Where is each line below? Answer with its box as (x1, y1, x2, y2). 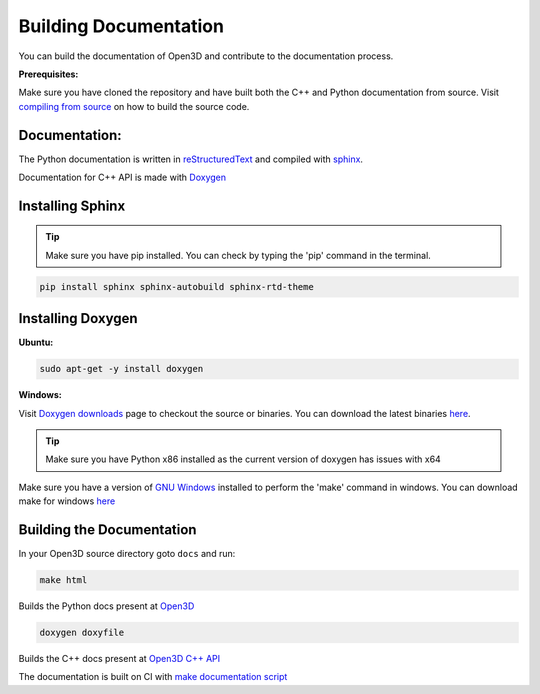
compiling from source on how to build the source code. (18, 100, 250, 112)
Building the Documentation (18, 521, 197, 539)
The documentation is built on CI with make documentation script (18, 671, 288, 683)
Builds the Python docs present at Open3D (18, 600, 195, 612)
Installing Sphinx (18, 197, 126, 214)
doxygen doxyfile (39, 627, 125, 639)
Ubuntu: (18, 336, 54, 349)
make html (39, 575, 88, 586)
